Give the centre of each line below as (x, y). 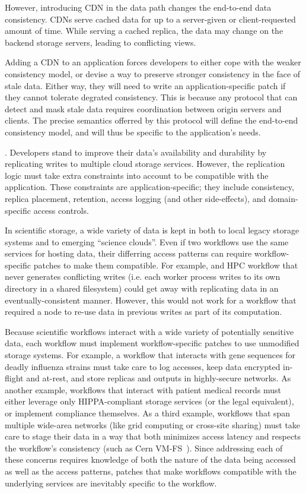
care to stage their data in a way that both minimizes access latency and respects (153, 436)
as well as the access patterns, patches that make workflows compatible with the (151, 471)
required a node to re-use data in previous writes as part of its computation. (144, 312)
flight (14, 378)
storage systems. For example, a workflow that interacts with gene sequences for (150, 355)
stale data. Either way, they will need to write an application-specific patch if (145, 85)
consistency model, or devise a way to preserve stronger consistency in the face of (153, 73)
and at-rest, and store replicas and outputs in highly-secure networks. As (159, 378)
